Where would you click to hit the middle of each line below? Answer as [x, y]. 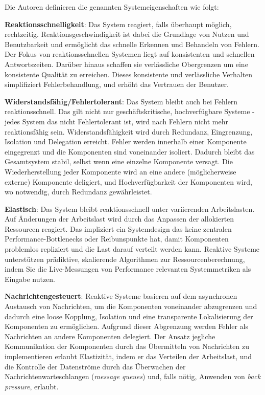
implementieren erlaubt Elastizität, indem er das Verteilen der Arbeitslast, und [128, 356]
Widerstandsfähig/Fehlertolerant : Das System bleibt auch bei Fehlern [121, 101]
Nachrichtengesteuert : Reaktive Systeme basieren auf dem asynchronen [121, 296]
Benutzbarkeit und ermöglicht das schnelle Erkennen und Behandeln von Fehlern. [132, 44]
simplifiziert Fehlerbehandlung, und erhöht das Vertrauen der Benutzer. [117, 84]
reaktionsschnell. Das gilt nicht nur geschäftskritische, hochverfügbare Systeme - [130, 111]
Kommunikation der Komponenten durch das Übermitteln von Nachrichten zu [127, 346]
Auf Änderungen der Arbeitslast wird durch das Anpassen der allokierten [119, 219]
